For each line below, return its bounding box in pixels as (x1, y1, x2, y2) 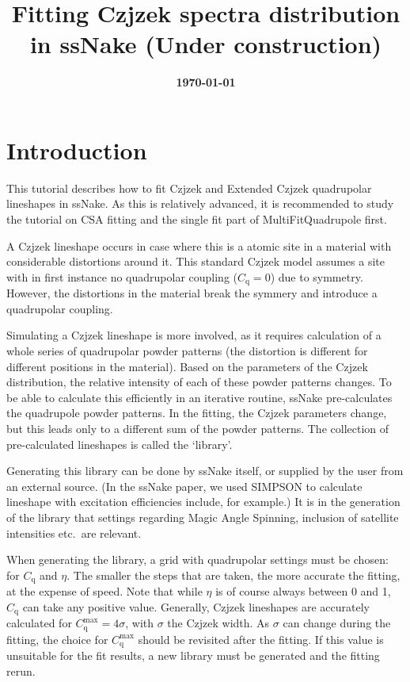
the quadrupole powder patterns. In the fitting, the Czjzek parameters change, (6, 404, 387, 421)
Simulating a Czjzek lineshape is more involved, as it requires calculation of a (6, 327, 382, 343)
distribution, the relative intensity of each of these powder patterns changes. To (6, 374, 392, 390)
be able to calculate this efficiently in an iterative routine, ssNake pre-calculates (6, 389, 393, 405)
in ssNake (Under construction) (29, 28, 382, 60)
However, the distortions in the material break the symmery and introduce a (6, 285, 378, 301)
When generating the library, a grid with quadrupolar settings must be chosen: (6, 551, 389, 568)
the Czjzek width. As (167, 615, 270, 631)
